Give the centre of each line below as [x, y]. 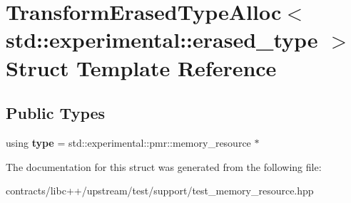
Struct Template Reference [141, 67]
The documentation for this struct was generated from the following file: [164, 166]
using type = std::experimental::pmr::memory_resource [128, 142]
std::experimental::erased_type [162, 40]
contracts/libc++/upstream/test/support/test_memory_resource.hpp [160, 191]
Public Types [56, 113]
